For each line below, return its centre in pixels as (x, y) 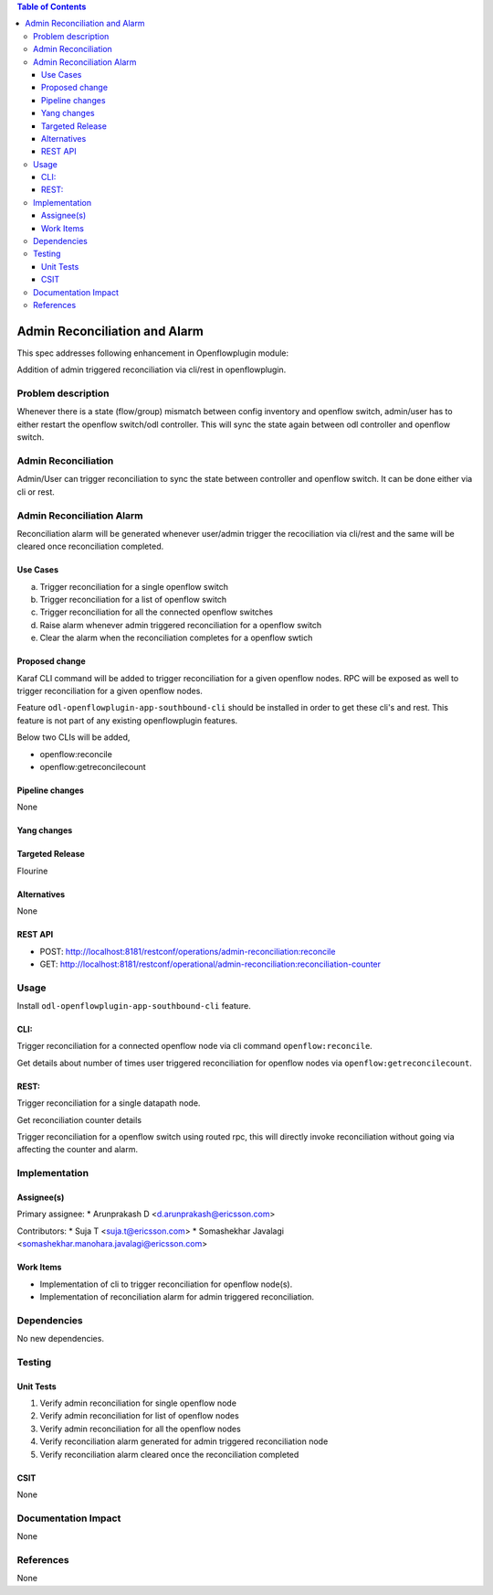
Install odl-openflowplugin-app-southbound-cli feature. (134, 1006)
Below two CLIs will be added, (73, 737)
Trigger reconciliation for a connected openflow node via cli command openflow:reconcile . (195, 1046)
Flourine (32, 871)
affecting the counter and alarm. (78, 1150)
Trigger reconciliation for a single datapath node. (109, 1103)
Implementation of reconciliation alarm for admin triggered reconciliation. (177, 1296)
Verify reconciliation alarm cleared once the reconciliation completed (169, 1454)
